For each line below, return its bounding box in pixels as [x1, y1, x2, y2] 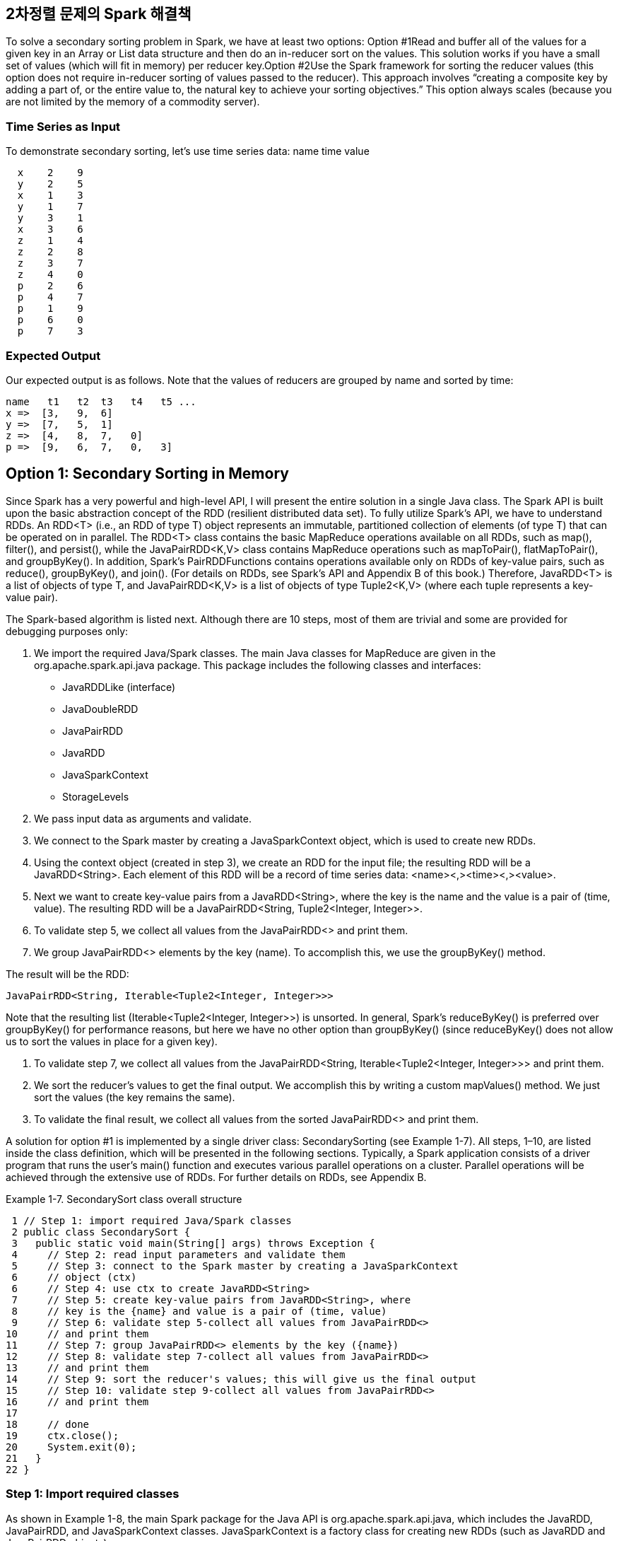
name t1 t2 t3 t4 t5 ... [6, 395, 196, 407]
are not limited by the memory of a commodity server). [6, 95, 260, 108]
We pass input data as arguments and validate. [34, 812, 252, 825]
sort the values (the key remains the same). [34, 1091, 235, 1103]
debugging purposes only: [6, 624, 129, 637]
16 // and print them [6, 1395, 149, 1407]
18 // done [6, 1418, 90, 1430]
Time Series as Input [6, 119, 121, 134]
